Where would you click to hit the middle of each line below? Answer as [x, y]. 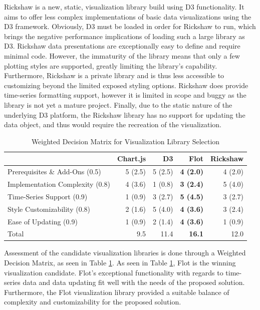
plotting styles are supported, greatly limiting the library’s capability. [111, 65]
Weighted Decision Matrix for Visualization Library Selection [125, 141]
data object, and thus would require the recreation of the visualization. [113, 124]
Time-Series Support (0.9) [48, 196]
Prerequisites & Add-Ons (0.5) [54, 172]
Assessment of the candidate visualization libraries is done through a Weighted [125, 253]
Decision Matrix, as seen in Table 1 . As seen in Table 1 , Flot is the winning [120, 263]
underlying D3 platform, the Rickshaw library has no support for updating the [125, 114]
